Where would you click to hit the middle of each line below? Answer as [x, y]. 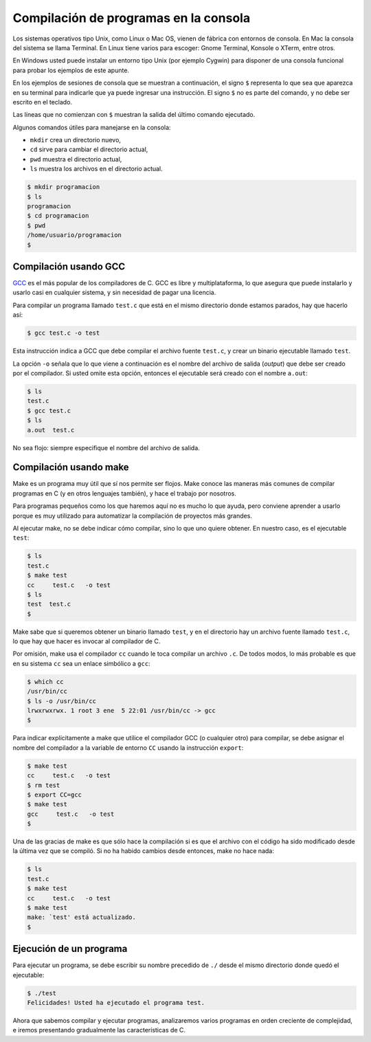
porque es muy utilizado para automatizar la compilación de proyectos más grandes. [132, 516]
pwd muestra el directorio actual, [76, 159]
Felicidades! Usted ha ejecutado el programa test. [116, 1003]
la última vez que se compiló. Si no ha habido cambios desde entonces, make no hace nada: [143, 851]
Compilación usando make [71, 467]
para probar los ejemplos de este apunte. [71, 70]
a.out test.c [51, 430]
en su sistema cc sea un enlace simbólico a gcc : [81, 663]
